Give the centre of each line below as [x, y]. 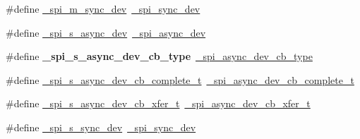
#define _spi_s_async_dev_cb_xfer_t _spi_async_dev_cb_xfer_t [158, 103]
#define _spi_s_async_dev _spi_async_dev [106, 32]
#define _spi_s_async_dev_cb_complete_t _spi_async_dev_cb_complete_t [180, 79]
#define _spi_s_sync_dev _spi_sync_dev [101, 127]
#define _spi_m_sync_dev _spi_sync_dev [103, 8]
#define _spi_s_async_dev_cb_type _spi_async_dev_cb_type [159, 56]
